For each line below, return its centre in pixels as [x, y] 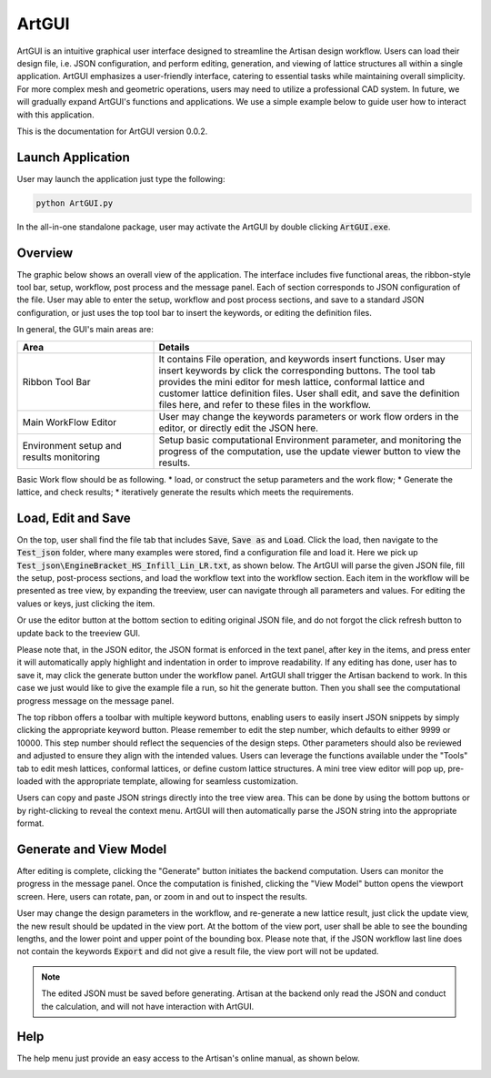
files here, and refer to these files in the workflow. [265, 404]
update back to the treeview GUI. [79, 633]
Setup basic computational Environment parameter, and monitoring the [310, 440]
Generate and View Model [92, 849]
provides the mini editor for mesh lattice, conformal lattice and [292, 381]
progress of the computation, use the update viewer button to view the [310, 451]
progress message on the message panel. [95, 700]
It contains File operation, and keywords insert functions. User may [302, 359]
